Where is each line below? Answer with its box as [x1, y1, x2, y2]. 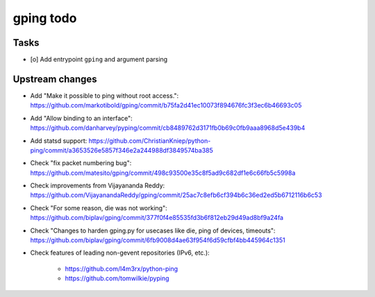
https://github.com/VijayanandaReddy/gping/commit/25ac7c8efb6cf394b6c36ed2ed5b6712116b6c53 [30, 191, 322, 199]
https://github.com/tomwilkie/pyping [65, 274, 169, 282]
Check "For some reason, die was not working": [30, 203, 167, 212]
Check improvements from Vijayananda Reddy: [30, 181, 165, 190]
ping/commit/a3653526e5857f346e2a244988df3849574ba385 [30, 146, 213, 154]
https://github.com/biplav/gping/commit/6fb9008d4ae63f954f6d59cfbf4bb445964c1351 [30, 236, 285, 244]
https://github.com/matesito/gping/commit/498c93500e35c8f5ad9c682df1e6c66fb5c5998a [30, 169, 296, 177]
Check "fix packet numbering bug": [30, 159, 132, 167]
